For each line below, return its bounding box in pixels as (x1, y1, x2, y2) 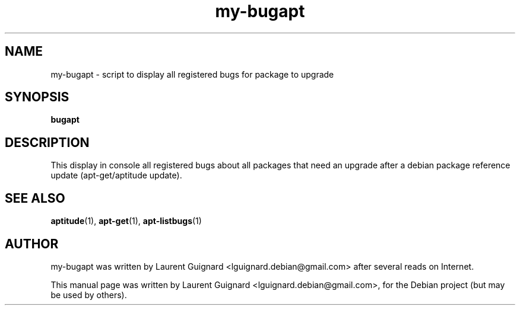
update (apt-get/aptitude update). (50, 170, 182, 181)
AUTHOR (5, 236, 59, 251)
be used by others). (50, 289, 127, 300)
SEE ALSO (5, 190, 65, 206)
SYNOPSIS (5, 90, 69, 105)
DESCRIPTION (5, 135, 90, 150)
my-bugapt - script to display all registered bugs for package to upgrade (50, 69, 334, 79)
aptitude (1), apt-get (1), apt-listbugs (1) (50, 216, 202, 226)
